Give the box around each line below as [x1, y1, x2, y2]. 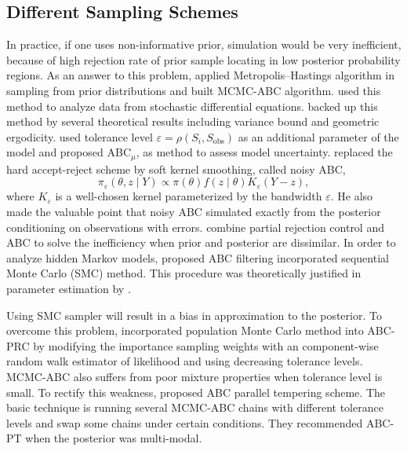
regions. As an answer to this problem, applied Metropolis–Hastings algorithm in [6, 67, 395, 83]
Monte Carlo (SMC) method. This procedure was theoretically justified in [6, 265, 362, 281]
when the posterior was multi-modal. [25, 430, 202, 446]
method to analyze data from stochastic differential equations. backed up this [6, 97, 378, 114]
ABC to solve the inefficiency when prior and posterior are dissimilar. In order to [6, 234, 396, 251]
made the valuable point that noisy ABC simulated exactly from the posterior [6, 203, 381, 219]
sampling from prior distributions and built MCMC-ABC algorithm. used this [6, 82, 381, 98]
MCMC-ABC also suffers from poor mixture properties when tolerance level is [6, 368, 383, 384]
